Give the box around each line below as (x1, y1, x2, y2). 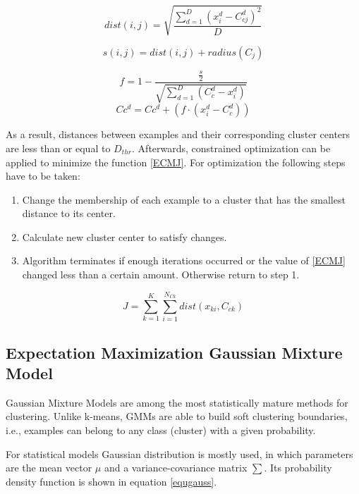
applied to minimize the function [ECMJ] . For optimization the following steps (6, 154, 346, 169)
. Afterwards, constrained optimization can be (132, 140, 331, 155)
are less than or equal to (6, 140, 111, 155)
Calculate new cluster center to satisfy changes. (22, 229, 227, 244)
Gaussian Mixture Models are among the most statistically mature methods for (6, 395, 348, 409)
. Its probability (264, 460, 332, 475)
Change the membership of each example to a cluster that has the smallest (22, 192, 346, 206)
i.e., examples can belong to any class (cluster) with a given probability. (6, 422, 316, 437)
